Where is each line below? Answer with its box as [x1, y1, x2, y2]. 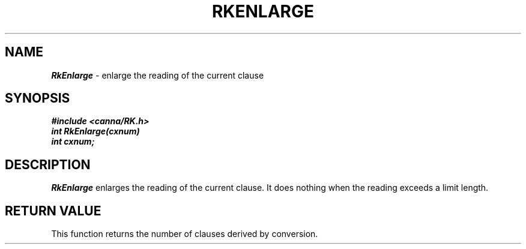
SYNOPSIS [5, 91, 70, 106]
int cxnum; [51, 136, 95, 147]
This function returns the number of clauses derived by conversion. [51, 229, 318, 239]
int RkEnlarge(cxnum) [51, 126, 140, 137]
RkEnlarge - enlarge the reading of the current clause [51, 70, 264, 80]
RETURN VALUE [5, 203, 101, 218]
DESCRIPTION [5, 157, 91, 172]
